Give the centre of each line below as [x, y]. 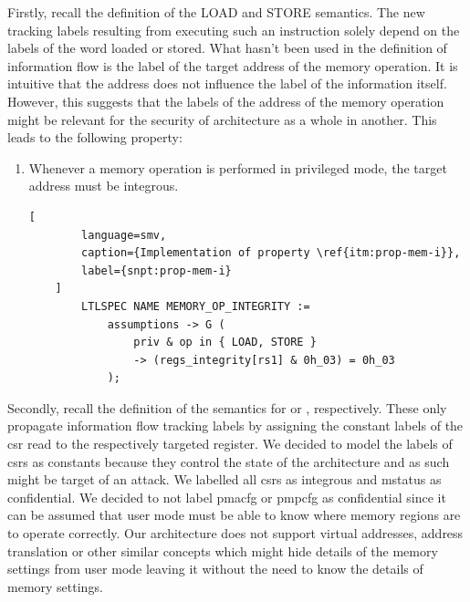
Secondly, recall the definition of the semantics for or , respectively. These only [227, 407]
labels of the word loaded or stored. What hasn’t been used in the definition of [227, 48]
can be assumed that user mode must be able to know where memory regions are [234, 515]
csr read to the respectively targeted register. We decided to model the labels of [230, 444]
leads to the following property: [95, 137]
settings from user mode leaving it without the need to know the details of [215, 569]
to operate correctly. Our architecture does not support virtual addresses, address [235, 533]
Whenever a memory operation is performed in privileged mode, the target [238, 167]
